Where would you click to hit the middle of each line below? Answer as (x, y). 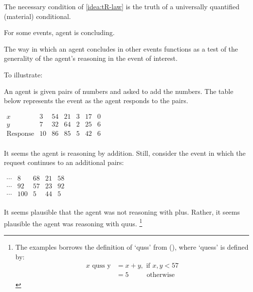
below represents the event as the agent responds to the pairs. (96, 100)
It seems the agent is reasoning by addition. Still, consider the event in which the (125, 153)
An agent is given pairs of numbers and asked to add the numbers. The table (119, 91)
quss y (101, 266)
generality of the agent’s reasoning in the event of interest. (91, 58)
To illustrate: (23, 74)
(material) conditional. (37, 16)
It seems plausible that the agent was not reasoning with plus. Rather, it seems (122, 212)
